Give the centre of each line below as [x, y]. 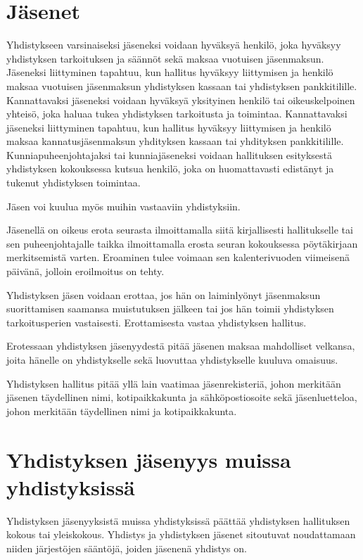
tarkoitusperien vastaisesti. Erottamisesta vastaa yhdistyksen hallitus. [157, 322]
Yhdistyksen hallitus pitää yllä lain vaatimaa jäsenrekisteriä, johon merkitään [174, 383]
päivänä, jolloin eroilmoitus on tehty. [85, 271]
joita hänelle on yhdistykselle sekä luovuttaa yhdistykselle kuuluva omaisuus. [172, 359]
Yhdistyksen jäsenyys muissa [149, 459]
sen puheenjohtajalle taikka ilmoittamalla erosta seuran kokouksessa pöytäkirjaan [182, 243]
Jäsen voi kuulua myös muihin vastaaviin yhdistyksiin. [123, 206]
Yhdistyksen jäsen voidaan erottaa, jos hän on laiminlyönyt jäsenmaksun [164, 294]
